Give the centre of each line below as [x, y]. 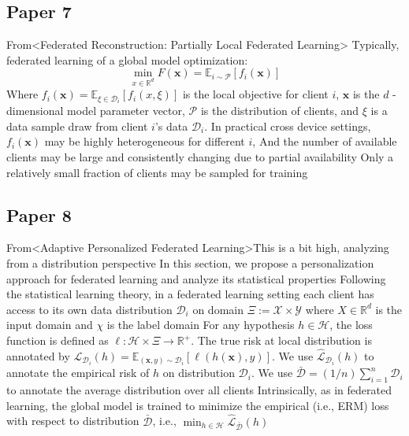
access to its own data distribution [89, 309]
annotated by [38, 355]
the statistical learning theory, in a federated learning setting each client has [190, 294]
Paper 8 [39, 214]
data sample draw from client [77, 126]
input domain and [50, 325]
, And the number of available [325, 141]
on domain [218, 309]
